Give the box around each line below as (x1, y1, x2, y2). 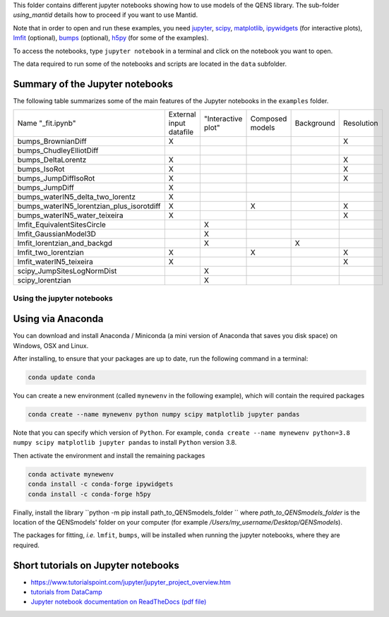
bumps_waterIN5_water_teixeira (17, 210, 124, 220)
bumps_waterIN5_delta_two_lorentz (17, 192, 136, 202)
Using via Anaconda (13, 313, 104, 325)
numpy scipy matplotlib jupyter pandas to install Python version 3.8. (13, 438, 237, 447)
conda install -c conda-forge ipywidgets (28, 480, 174, 489)
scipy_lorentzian (17, 275, 71, 285)
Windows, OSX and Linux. (13, 341, 89, 349)
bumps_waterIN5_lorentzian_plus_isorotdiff (17, 201, 161, 211)
